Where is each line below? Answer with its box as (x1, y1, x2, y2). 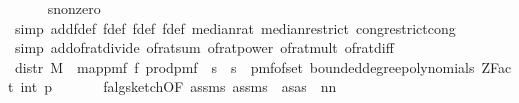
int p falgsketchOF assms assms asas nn (20, 76, 337, 97)
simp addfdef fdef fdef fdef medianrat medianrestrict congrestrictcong (14, 17, 456, 38)
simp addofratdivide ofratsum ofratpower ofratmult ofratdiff (14, 37, 394, 58)
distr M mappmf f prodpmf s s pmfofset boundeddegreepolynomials (14, 56, 475, 77)
